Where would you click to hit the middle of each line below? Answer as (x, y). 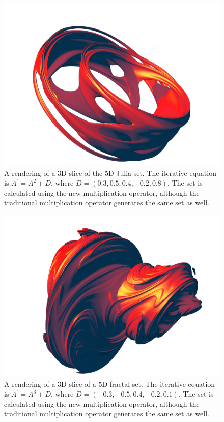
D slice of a (79, 384)
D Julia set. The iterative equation (162, 173)
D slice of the (82, 173)
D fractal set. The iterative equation (159, 384)
